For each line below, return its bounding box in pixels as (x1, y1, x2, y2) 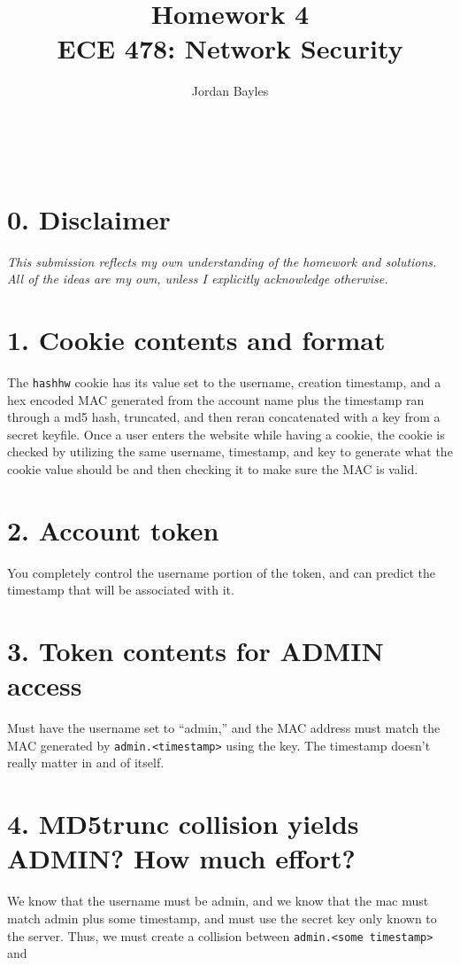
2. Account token (7, 511, 219, 548)
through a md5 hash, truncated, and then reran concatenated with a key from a (7, 408, 441, 426)
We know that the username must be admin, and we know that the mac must (7, 891, 429, 910)
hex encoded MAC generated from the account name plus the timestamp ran (7, 390, 425, 409)
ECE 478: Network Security (57, 30, 403, 66)
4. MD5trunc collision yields (7, 805, 359, 842)
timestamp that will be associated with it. (7, 580, 234, 599)
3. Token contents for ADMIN (7, 633, 384, 669)
